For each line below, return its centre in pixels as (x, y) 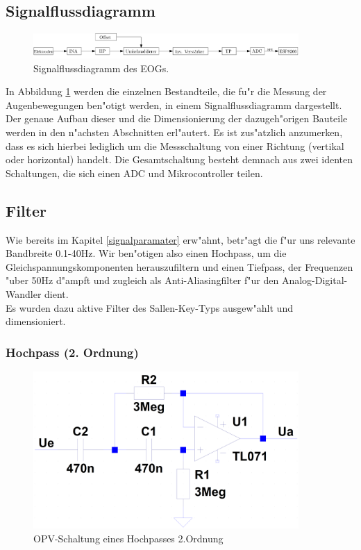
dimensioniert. (36, 321)
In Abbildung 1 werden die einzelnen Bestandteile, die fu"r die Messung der (166, 91)
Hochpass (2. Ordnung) (72, 352)
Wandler (24, 293)
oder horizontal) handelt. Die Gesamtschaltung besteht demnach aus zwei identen (179, 159)
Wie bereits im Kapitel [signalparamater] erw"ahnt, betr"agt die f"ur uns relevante (180, 239)
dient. (57, 293)
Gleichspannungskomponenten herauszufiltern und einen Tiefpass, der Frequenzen (179, 266)
